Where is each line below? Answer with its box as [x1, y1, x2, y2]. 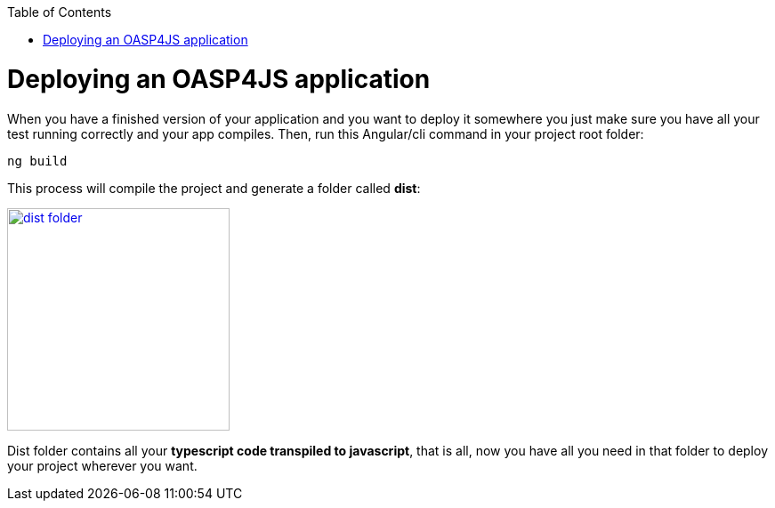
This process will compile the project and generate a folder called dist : [7, 180, 421, 196]
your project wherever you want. [7, 457, 198, 473]
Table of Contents [7, 4, 112, 20]
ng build [7, 153, 68, 168]
